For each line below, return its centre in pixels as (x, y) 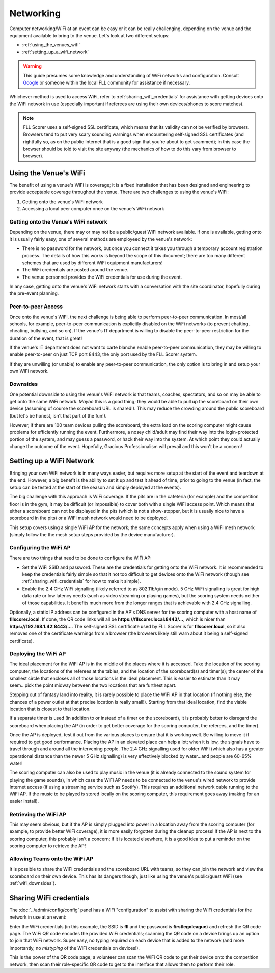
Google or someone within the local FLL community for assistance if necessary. (107, 82)
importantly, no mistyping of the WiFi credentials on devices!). (75, 948)
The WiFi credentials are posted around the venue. (75, 270)
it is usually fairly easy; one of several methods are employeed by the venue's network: (101, 239)
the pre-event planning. (34, 293)
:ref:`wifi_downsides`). (33, 883)
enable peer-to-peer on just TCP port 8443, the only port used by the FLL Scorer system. (103, 354)
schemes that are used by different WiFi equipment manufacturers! (92, 263)
